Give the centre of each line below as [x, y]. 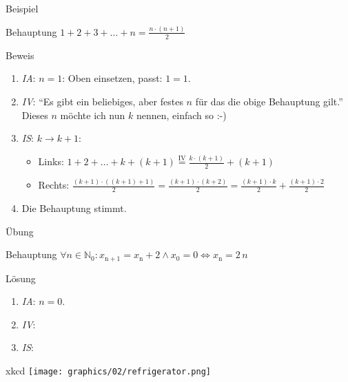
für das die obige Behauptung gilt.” [269, 101]
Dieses [35, 115]
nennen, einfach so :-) [181, 115]
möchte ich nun [93, 115]
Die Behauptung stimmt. [74, 208]
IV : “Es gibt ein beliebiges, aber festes [102, 101]
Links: [51, 161]
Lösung [21, 278]
